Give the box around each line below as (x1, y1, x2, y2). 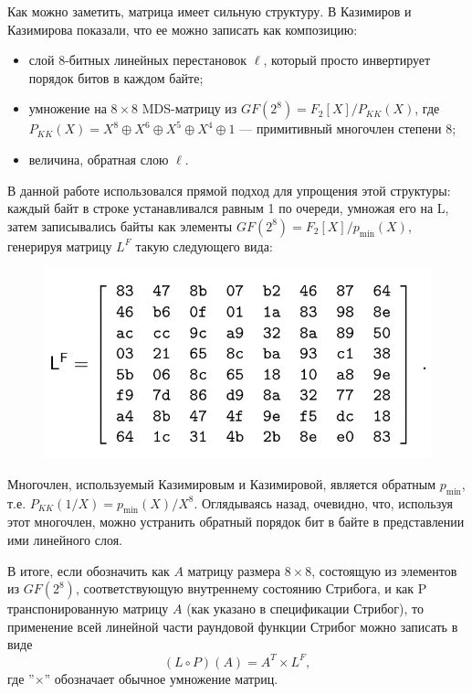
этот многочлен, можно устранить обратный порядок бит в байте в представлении (7, 512, 465, 531)
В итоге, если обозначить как (7, 561, 170, 580)
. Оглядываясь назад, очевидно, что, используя (194, 493, 453, 512)
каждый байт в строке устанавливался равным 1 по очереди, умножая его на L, (7, 198, 449, 218)
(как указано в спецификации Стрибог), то (186, 599, 424, 618)
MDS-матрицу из (142, 99, 237, 118)
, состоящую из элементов (311, 561, 457, 580)
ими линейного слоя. (7, 530, 122, 550)
